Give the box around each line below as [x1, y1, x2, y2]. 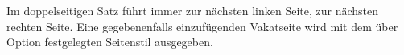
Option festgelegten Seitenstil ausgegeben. [6, 33, 213, 50]
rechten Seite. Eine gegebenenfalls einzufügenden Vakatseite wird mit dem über [6, 18, 398, 34]
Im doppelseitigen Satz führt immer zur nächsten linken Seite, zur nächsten [6, 2, 378, 18]
